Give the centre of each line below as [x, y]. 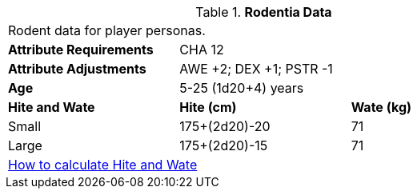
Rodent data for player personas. [107, 30]
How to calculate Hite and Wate [103, 165]
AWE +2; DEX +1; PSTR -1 [256, 69]
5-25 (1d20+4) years [242, 88]
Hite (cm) [208, 107]
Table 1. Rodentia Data [264, 12]
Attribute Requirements [81, 50]
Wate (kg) [381, 107]
